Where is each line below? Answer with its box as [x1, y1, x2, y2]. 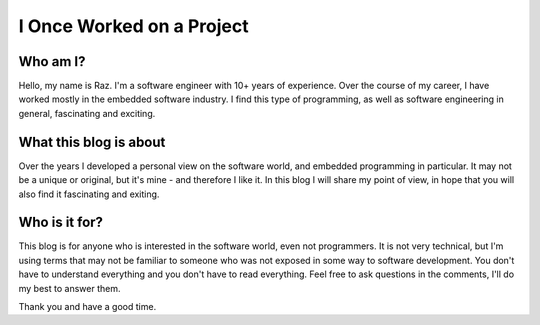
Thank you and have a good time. [18, 301, 157, 312]
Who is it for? [18, 214, 104, 231]
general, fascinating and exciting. [18, 107, 156, 119]
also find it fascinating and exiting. [18, 188, 160, 200]
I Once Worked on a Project [18, 15, 249, 37]
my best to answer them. [18, 282, 121, 294]
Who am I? [18, 53, 86, 70]
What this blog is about [18, 133, 166, 150]
